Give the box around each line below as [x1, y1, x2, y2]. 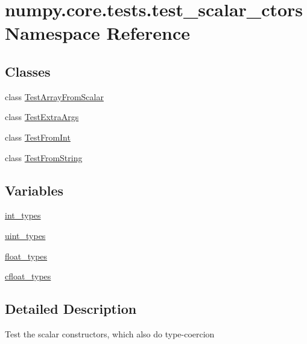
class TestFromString [5, 151, 83, 164]
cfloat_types [5, 270, 51, 282]
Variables [5, 180, 64, 199]
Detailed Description [5, 299, 137, 318]
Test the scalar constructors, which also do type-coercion [5, 327, 215, 340]
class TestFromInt [5, 130, 71, 143]
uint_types [5, 229, 46, 241]
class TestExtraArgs [5, 110, 79, 123]
